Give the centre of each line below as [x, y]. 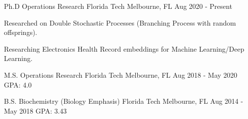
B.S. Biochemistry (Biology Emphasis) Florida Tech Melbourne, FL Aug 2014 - [124, 101]
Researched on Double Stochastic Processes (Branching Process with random [120, 22]
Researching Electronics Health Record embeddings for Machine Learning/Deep [124, 48]
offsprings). [21, 32]
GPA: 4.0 [18, 84]
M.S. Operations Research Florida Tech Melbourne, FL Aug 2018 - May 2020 [121, 74]
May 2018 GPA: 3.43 [35, 110]
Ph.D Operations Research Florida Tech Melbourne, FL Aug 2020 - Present [118, 6]
